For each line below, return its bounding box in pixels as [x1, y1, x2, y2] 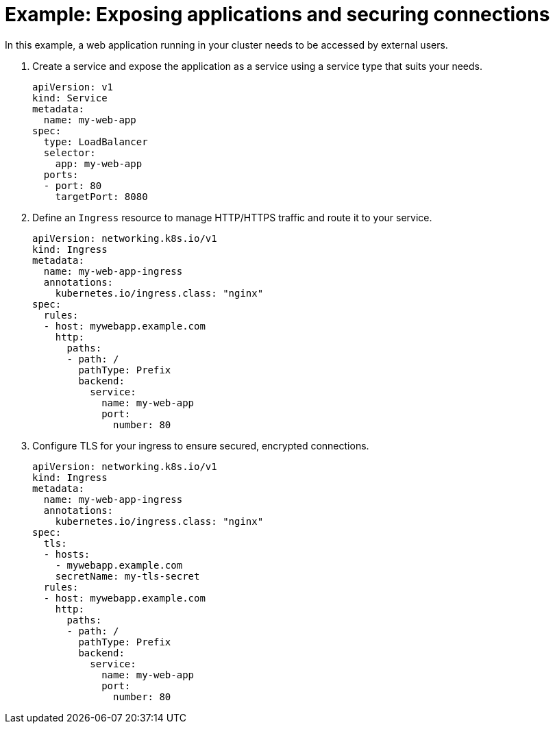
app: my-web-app [55, 158, 143, 169]
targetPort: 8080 [55, 190, 148, 202]
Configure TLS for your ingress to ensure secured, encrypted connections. [32, 439, 369, 452]
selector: [43, 147, 96, 158]
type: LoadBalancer [43, 136, 148, 147]
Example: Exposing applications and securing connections [5, 3, 550, 26]
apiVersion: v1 [32, 81, 114, 92]
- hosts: [43, 548, 90, 560]
